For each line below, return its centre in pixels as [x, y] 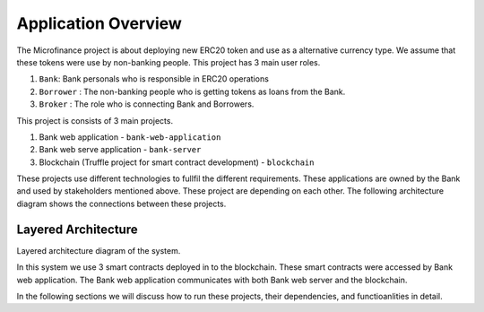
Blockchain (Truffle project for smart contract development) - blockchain [177, 162]
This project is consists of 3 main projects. [95, 120]
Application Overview [99, 23]
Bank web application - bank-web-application [130, 137]
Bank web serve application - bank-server [120, 150]
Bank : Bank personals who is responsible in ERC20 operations [154, 79]
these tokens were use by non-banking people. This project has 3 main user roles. [169, 62]
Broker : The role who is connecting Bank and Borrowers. [147, 104]
